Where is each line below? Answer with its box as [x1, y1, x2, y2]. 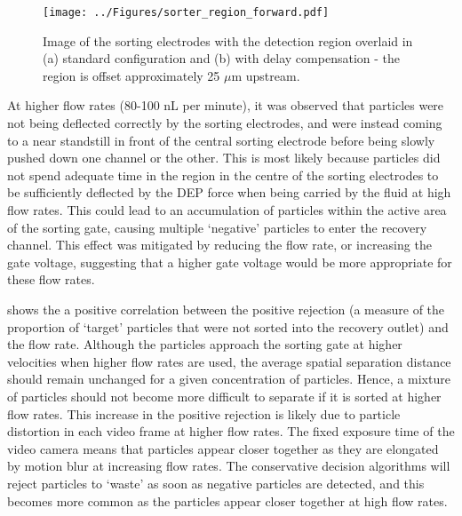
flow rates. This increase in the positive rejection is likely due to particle [7, 404, 401, 423]
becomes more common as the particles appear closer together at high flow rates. [7, 491, 448, 510]
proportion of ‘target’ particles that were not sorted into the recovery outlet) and [7, 317, 449, 336]
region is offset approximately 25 [43, 66, 220, 84]
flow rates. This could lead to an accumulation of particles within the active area [7, 201, 447, 218]
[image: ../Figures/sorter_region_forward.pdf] [43, 6, 330, 19]
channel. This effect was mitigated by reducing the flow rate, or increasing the [7, 235, 432, 254]
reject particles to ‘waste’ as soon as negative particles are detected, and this [7, 473, 425, 492]
